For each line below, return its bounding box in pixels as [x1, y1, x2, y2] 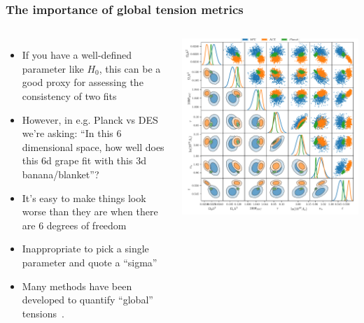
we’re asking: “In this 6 [22, 126, 122, 141]
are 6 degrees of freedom [22, 217, 127, 232]
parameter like [22, 61, 84, 76]
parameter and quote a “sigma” [22, 254, 157, 269]
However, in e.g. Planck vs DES [22, 112, 158, 127]
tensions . [22, 306, 64, 320]
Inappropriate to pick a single [22, 241, 149, 256]
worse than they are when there [22, 204, 158, 219]
